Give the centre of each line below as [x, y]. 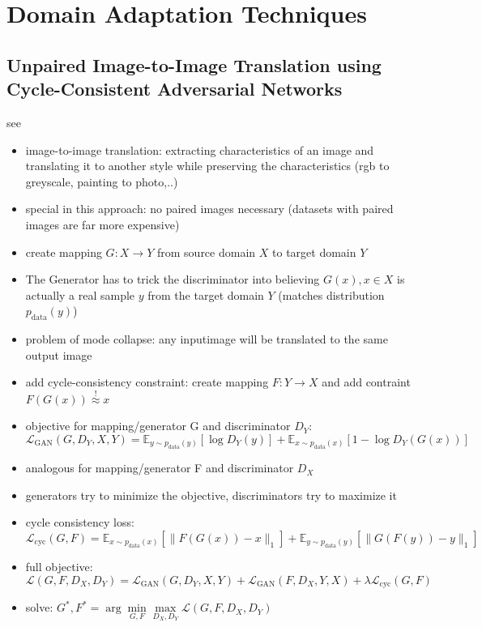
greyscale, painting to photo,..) [102, 181]
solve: [39, 607]
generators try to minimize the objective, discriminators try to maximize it [211, 495]
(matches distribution [331, 294]
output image [59, 354]
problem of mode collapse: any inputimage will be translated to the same [207, 339]
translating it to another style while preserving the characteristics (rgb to [207, 166]
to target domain [314, 252]
